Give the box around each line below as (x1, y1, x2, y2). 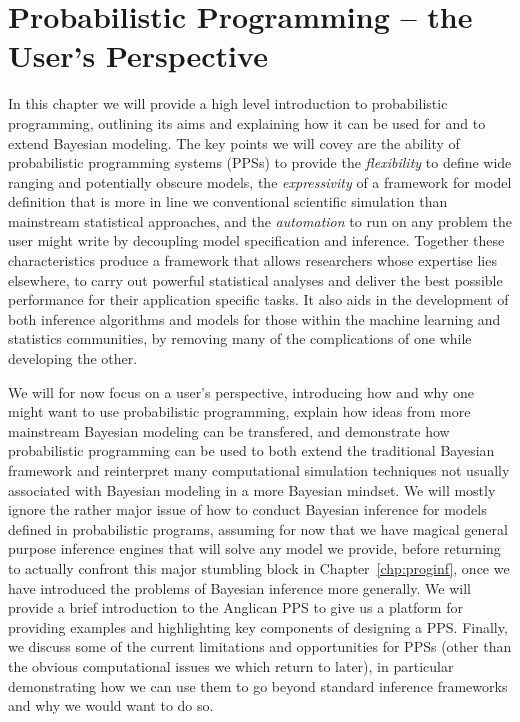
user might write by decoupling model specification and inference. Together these (8, 230, 505, 251)
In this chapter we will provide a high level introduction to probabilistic (8, 93, 448, 114)
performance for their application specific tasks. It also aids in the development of (8, 289, 509, 310)
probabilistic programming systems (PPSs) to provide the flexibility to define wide (8, 152, 512, 173)
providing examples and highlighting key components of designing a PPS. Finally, (8, 616, 508, 637)
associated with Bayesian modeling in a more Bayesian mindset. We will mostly (8, 479, 496, 500)
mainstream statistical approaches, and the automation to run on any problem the (8, 210, 512, 231)
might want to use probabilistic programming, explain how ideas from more (8, 401, 471, 422)
